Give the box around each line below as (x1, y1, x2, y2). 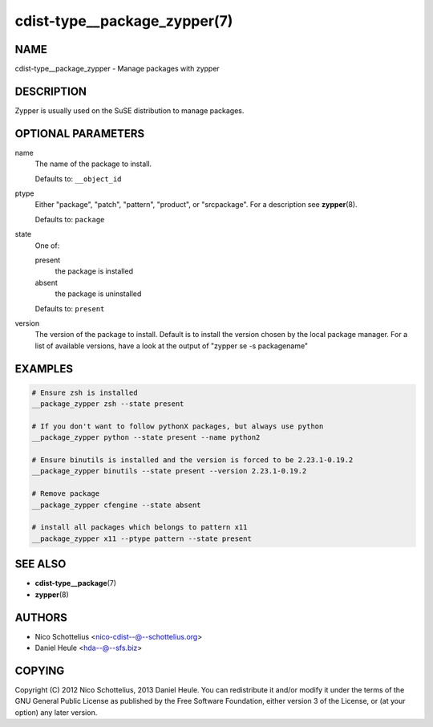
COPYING (14, 664, 65, 677)
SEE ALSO (14, 558, 67, 571)
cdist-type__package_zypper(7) (14, 12, 233, 30)
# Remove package (31, 489, 100, 498)
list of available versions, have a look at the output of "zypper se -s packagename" (34, 341, 309, 351)
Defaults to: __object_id (34, 173, 122, 184)
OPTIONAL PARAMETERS (14, 127, 145, 140)
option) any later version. (14, 707, 98, 717)
